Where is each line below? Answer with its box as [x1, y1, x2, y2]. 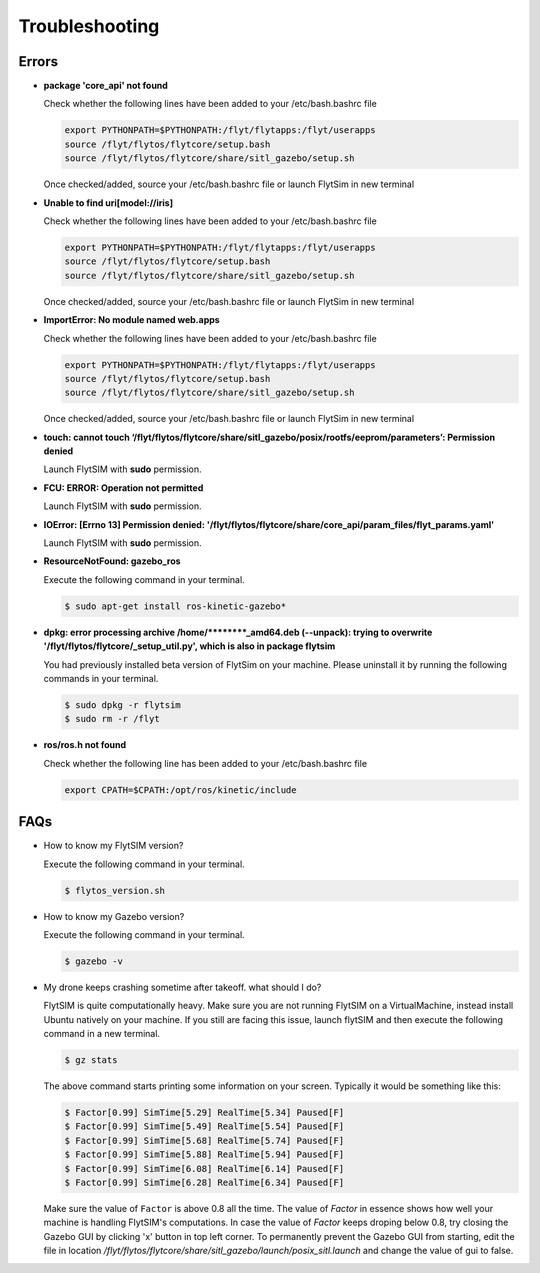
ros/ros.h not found [43, 739, 127, 751]
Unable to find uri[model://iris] [43, 196, 174, 209]
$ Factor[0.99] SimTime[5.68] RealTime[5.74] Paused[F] [64, 1135, 345, 1146]
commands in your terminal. [43, 672, 159, 684]
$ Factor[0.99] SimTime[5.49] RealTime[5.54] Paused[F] [64, 1121, 345, 1132]
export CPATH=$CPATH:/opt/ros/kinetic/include [64, 784, 297, 795]
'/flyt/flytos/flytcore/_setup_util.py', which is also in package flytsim [43, 640, 336, 652]
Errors [18, 53, 59, 70]
